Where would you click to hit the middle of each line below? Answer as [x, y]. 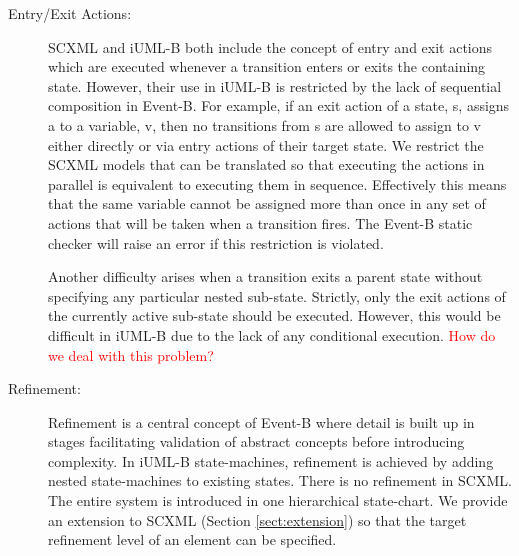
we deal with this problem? [131, 354]
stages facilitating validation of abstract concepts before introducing [256, 441]
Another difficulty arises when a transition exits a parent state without [265, 276]
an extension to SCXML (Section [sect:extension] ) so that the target [257, 519]
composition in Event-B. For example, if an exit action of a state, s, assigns [279, 105]
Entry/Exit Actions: [70, 13]
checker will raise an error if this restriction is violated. [216, 242]
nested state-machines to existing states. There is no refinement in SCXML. [280, 480]
